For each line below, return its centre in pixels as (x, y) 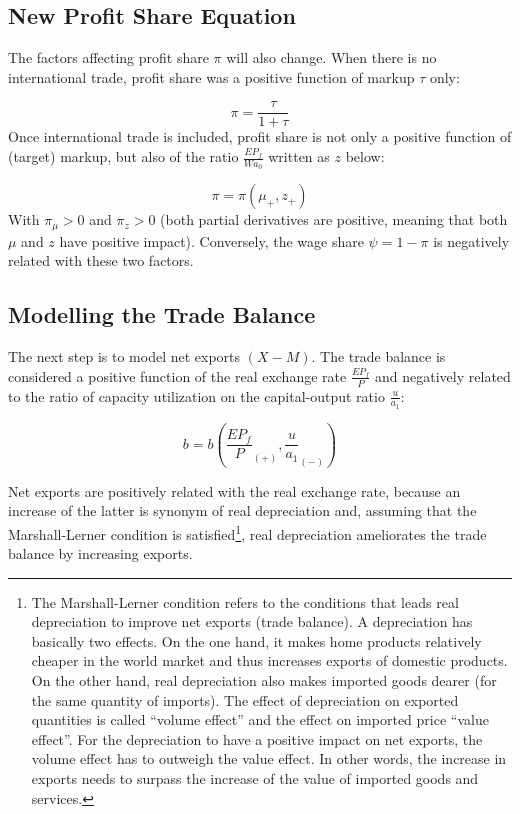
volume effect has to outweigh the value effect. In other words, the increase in (269, 758)
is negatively (471, 240)
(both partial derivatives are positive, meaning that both (334, 219)
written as (299, 156)
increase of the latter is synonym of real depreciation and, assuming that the (242, 510)
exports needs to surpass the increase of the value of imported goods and (255, 778)
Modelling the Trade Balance (162, 314)
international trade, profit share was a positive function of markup (211, 76)
